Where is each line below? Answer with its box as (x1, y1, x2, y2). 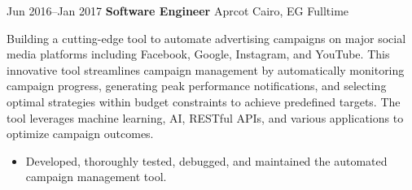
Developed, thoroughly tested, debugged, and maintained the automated (25, 152, 388, 169)
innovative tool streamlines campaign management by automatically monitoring (7, 61, 405, 78)
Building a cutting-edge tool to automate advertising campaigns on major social (7, 29, 406, 46)
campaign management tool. (25, 168, 167, 185)
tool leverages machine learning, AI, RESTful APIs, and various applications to (7, 109, 404, 126)
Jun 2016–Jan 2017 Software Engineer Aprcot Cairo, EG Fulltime (7, 2, 349, 19)
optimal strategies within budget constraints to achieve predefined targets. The (7, 93, 401, 110)
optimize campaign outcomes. (7, 125, 154, 142)
